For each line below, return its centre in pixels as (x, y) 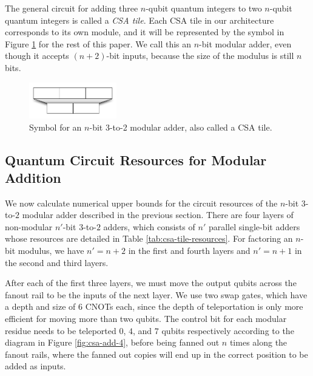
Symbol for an (56, 127)
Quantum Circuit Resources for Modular (136, 159)
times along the (258, 342)
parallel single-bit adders (254, 226)
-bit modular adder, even (245, 43)
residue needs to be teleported (61, 330)
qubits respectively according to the (228, 330)
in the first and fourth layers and (189, 251)
